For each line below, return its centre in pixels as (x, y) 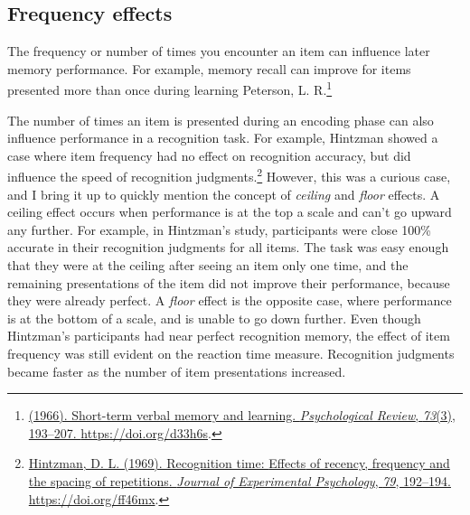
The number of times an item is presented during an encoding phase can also (221, 120)
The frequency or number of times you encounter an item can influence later (219, 51)
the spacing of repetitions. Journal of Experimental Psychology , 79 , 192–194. (240, 480)
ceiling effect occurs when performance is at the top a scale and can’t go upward (230, 212)
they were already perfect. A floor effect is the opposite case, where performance (230, 300)
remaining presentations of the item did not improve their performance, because (229, 282)
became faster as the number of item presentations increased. (177, 371)
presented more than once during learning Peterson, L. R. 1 (170, 89)
